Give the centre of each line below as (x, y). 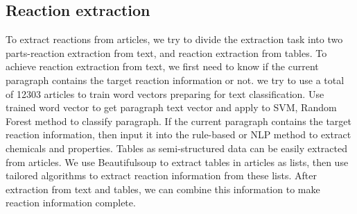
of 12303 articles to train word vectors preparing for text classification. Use (165, 93)
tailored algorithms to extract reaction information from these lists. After (161, 175)
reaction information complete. (71, 203)
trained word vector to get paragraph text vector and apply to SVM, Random (171, 107)
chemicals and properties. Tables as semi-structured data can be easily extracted (177, 148)
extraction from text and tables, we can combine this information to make (163, 189)
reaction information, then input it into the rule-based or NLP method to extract (178, 134)
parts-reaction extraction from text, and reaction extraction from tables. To (166, 52)
